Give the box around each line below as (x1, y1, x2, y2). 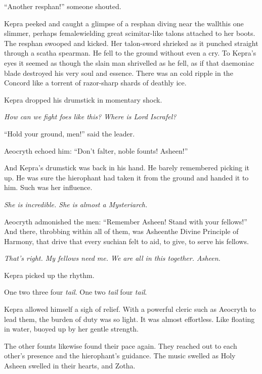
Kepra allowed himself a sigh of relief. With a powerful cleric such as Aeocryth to (4, 304, 256, 314)
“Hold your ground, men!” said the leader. (4, 128, 135, 138)
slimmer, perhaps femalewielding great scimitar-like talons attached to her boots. (4, 28, 255, 38)
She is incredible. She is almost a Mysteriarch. (4, 199, 148, 209)
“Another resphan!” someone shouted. (4, 1, 121, 11)
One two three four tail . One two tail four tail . (4, 287, 147, 297)
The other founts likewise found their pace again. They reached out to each (4, 340, 237, 351)
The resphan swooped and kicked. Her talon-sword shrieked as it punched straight (4, 37, 258, 48)
